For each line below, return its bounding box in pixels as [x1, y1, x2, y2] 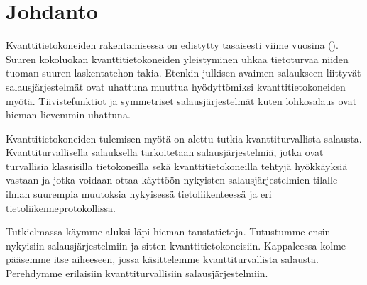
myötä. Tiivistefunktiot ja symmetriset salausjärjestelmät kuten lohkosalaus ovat [6, 93, 357, 108]
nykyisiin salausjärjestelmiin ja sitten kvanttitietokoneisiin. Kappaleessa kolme [6, 238, 346, 252]
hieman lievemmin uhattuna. [6, 107, 131, 122]
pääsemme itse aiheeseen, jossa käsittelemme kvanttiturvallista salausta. [6, 252, 319, 267]
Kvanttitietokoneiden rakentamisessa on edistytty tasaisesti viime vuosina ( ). [6, 38, 339, 52]
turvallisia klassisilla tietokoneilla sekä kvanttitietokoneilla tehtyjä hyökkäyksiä [6, 158, 348, 173]
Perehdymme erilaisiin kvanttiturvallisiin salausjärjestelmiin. [6, 266, 268, 281]
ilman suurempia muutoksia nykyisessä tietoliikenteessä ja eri [6, 186, 272, 201]
